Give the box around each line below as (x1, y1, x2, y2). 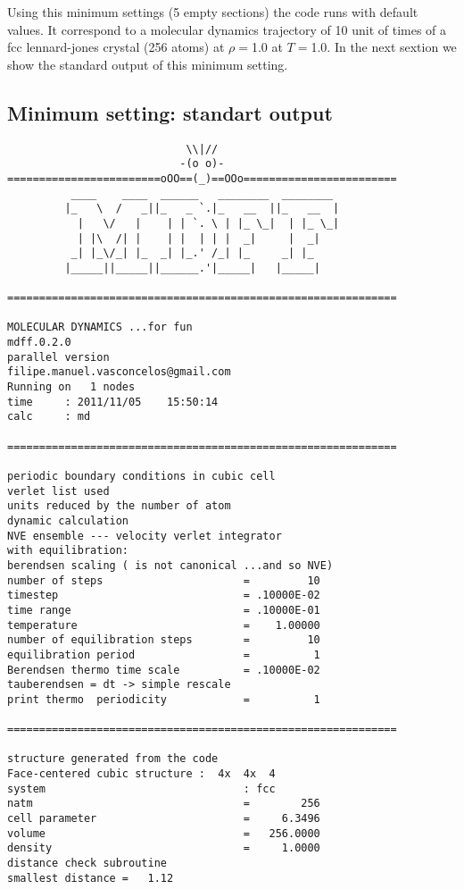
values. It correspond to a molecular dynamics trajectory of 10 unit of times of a (7, 20, 447, 38)
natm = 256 (7, 797, 320, 810)
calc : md (7, 410, 91, 424)
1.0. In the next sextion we (311, 38, 457, 56)
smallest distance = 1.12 (7, 871, 174, 885)
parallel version (7, 350, 110, 364)
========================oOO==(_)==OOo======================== (7, 172, 397, 185)
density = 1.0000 (7, 842, 320, 855)
